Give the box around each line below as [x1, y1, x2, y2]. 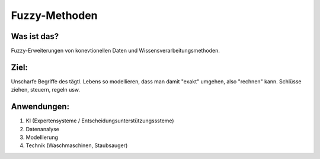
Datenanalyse [25, 125, 59, 132]
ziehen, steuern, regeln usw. [11, 86, 80, 93]
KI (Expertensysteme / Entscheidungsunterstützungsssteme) [25, 117, 174, 124]
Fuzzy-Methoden [11, 9, 98, 22]
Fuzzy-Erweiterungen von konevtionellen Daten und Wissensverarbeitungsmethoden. [11, 47, 220, 54]
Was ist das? [11, 31, 59, 41]
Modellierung [25, 134, 59, 141]
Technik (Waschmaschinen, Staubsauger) [25, 142, 128, 149]
